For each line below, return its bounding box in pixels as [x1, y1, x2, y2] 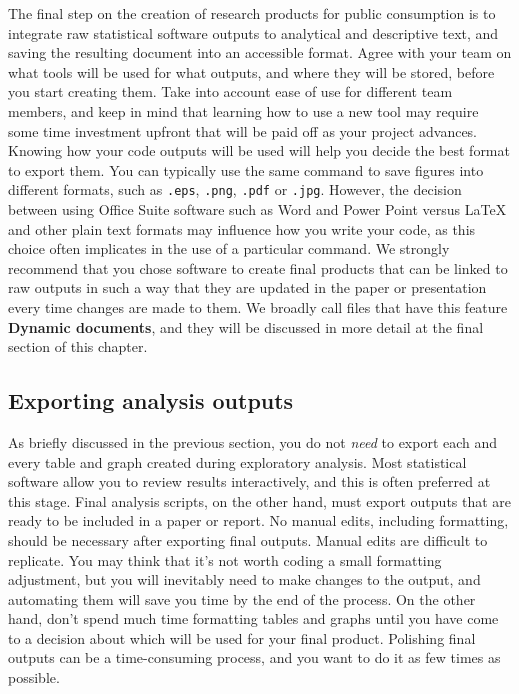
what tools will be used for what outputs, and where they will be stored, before [8, 61, 495, 82]
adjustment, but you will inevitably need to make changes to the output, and [8, 569, 481, 590]
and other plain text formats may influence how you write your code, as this [8, 218, 476, 239]
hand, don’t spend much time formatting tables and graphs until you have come [8, 608, 499, 629]
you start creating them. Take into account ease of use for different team [8, 81, 453, 102]
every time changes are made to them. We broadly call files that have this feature [8, 296, 508, 317]
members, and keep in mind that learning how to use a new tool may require [8, 100, 479, 121]
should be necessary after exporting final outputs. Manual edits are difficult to [8, 529, 488, 550]
